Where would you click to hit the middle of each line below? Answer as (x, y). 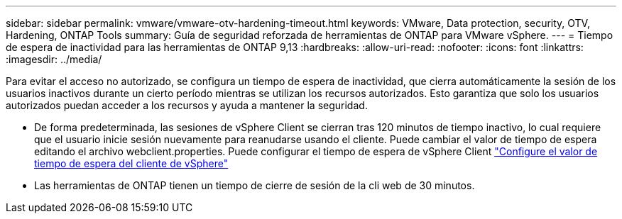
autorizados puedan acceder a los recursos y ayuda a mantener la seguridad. (187, 105)
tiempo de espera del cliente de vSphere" (131, 163)
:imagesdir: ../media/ (54, 59)
